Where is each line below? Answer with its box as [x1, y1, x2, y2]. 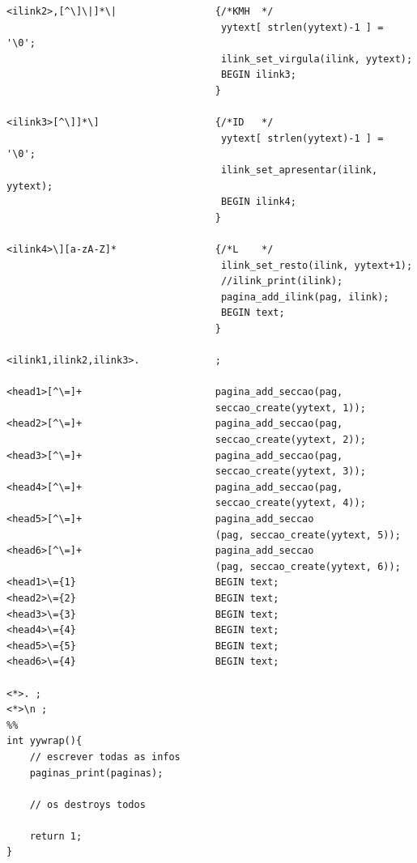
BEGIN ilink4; [220, 196, 296, 208]
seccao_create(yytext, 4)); [215, 497, 366, 509]
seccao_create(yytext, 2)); [215, 434, 366, 446]
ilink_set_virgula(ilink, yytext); [220, 53, 413, 65]
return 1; [29, 830, 83, 842]
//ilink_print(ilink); [220, 275, 343, 287]
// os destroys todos [29, 798, 146, 810]
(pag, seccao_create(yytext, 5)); [215, 529, 401, 541]
